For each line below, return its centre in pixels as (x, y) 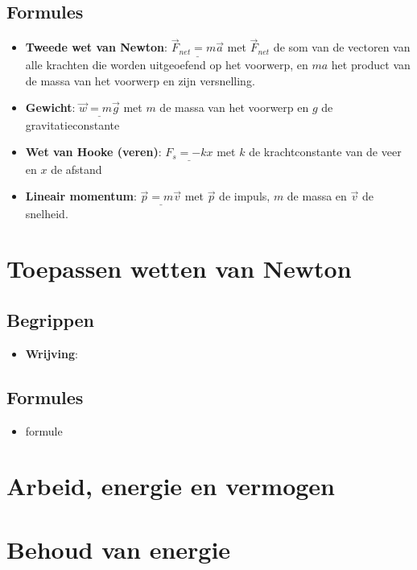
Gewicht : (50, 107)
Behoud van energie (119, 549)
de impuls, (245, 196)
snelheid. (47, 213)
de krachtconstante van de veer (325, 152)
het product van (371, 65)
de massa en (317, 196)
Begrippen (50, 319)
